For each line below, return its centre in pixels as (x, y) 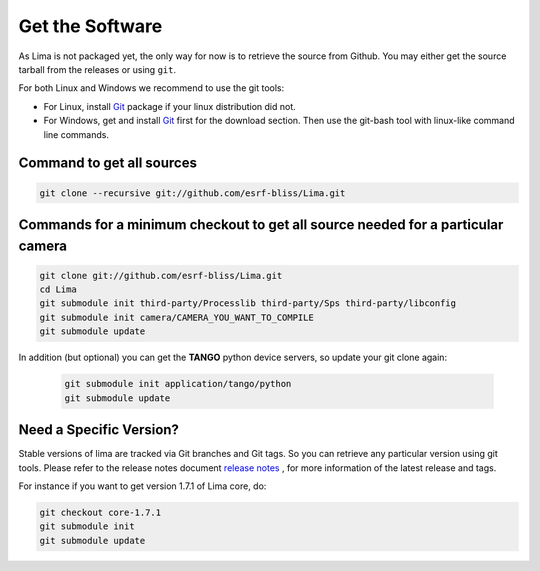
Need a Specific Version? (99, 430)
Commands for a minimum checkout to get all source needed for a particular (261, 224)
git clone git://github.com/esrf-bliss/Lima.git (161, 275)
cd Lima (58, 289)
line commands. (76, 134)
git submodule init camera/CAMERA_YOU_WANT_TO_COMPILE (176, 317)
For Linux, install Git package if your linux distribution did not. (170, 106)
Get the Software (90, 26)
